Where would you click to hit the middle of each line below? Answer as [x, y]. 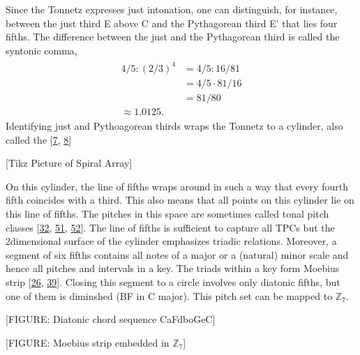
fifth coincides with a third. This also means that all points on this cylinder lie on [180, 200]
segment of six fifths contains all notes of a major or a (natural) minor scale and [177, 254]
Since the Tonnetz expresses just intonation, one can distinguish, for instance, [172, 9]
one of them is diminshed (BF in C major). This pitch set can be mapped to [169, 295]
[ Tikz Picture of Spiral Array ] [69, 163]
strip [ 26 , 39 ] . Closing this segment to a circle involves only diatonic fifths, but [173, 281]
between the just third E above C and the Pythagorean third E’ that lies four [172, 23]
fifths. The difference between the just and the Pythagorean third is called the [173, 37]
